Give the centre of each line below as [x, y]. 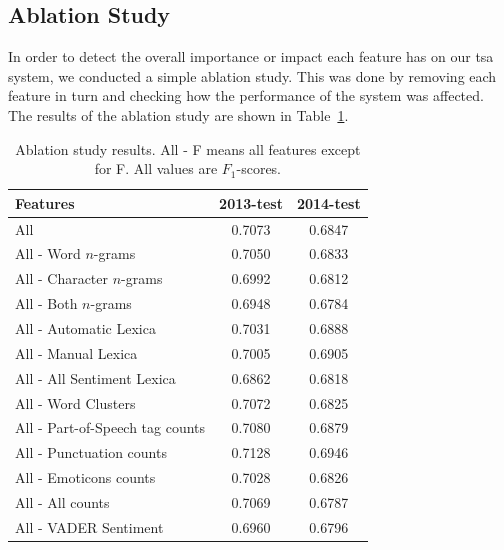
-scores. [259, 168]
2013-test [251, 202]
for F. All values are [156, 168]
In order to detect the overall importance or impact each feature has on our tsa [251, 56]
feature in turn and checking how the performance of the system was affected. [246, 95]
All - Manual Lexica [76, 352]
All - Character [62, 278]
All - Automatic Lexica [85, 327]
